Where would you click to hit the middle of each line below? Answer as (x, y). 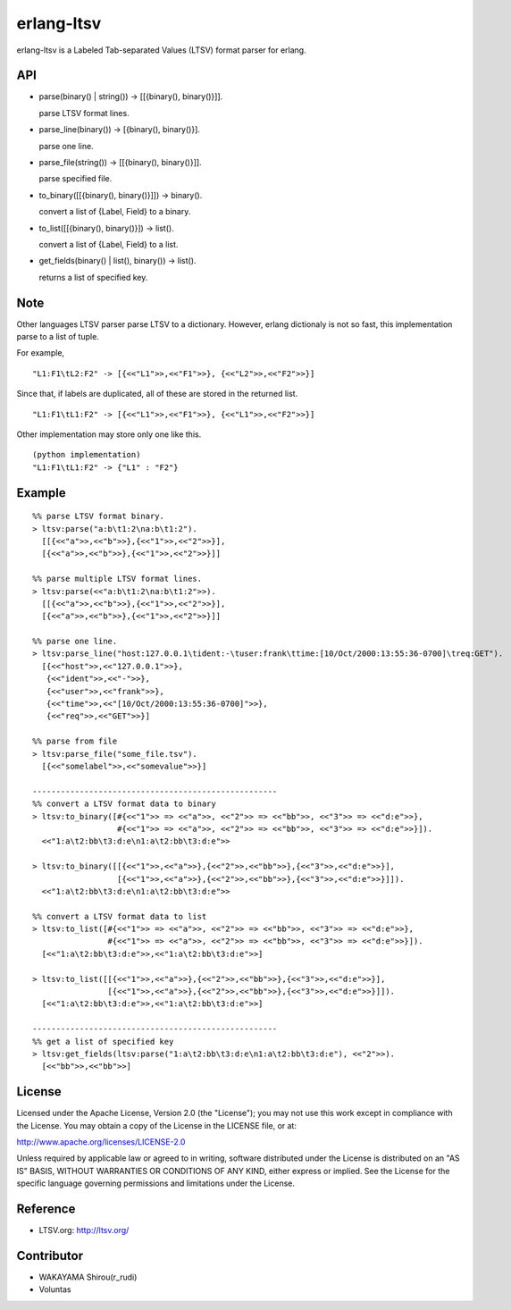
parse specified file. (75, 179)
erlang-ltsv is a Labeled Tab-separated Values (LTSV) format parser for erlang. (162, 50)
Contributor (50, 1255)
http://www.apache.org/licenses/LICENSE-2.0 (101, 1142)
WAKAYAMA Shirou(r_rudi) (88, 1277)
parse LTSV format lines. (84, 113)
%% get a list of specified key (103, 1041)
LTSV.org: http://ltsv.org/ (84, 1230)
